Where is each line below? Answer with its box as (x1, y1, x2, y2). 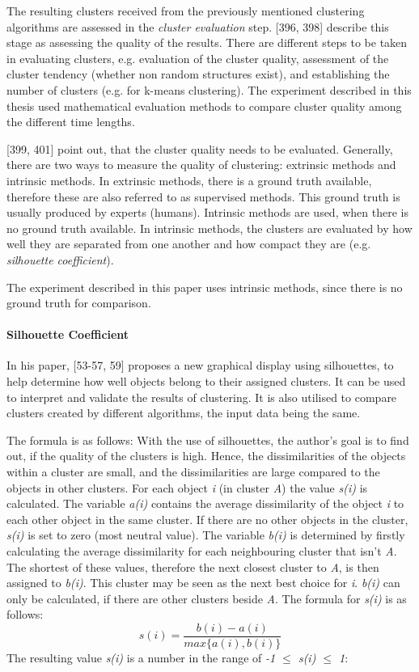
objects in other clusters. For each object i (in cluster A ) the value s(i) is (6, 479, 368, 496)
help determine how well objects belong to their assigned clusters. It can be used (6, 373, 406, 390)
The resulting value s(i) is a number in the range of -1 (6, 649, 276, 666)
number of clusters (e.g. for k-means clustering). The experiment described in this (6, 81, 412, 98)
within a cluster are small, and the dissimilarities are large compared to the (6, 463, 380, 480)
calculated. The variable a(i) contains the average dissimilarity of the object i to (6, 495, 404, 512)
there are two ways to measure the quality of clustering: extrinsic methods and (6, 156, 396, 173)
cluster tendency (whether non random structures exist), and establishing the (6, 66, 390, 82)
